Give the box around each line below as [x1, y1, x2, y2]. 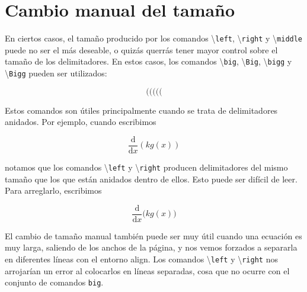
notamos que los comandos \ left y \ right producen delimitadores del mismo [5, 161, 288, 173]
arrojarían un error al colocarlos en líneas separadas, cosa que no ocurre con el [5, 264, 290, 277]
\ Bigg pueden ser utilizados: [5, 67, 107, 79]
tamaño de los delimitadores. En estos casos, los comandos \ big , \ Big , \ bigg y [5, 55, 292, 68]
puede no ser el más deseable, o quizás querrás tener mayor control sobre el [5, 43, 278, 56]
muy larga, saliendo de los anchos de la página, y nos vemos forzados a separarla [5, 241, 298, 254]
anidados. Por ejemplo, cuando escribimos [5, 115, 156, 128]
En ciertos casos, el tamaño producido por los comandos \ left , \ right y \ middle [5, 32, 303, 44]
